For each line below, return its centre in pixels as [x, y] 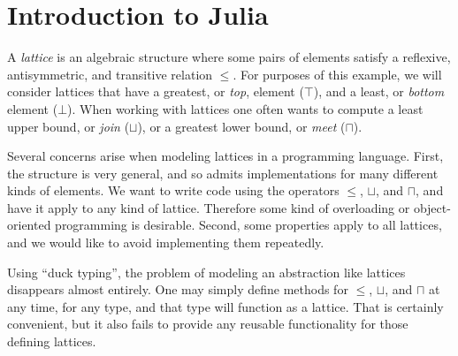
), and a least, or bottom [379, 91]
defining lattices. [52, 341]
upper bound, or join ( [69, 126]
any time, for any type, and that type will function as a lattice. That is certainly [225, 306]
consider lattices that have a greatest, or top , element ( [156, 91]
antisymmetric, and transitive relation [110, 74]
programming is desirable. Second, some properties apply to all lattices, [248, 225]
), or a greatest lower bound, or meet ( [241, 126]
